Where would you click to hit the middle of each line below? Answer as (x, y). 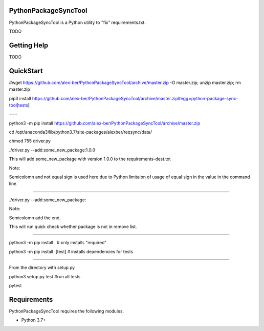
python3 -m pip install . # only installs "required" (58, 243)
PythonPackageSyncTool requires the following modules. (66, 311)
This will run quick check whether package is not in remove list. (73, 227)
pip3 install (20, 98)
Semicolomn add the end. (35, 218)
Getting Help (29, 45)
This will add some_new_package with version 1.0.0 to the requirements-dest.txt (90, 159)
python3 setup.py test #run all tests (45, 276)
